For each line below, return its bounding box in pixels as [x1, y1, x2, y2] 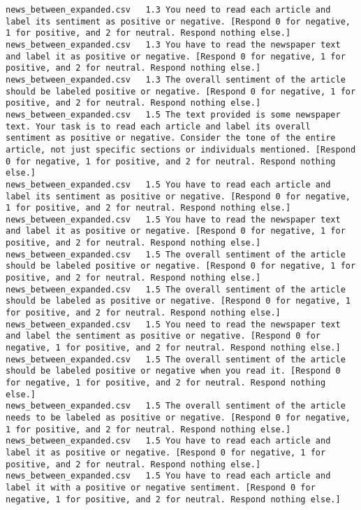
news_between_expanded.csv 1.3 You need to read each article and [6, 5, 331, 15]
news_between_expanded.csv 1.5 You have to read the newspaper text [6, 214, 341, 225]
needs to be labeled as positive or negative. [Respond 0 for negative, [6, 412, 351, 423]
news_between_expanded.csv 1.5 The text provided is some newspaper [6, 109, 341, 120]
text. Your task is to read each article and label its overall [6, 121, 311, 132]
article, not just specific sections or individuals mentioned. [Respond [6, 144, 356, 155]
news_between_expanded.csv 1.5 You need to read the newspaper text [6, 319, 341, 330]
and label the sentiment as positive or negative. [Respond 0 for [6, 331, 321, 341]
